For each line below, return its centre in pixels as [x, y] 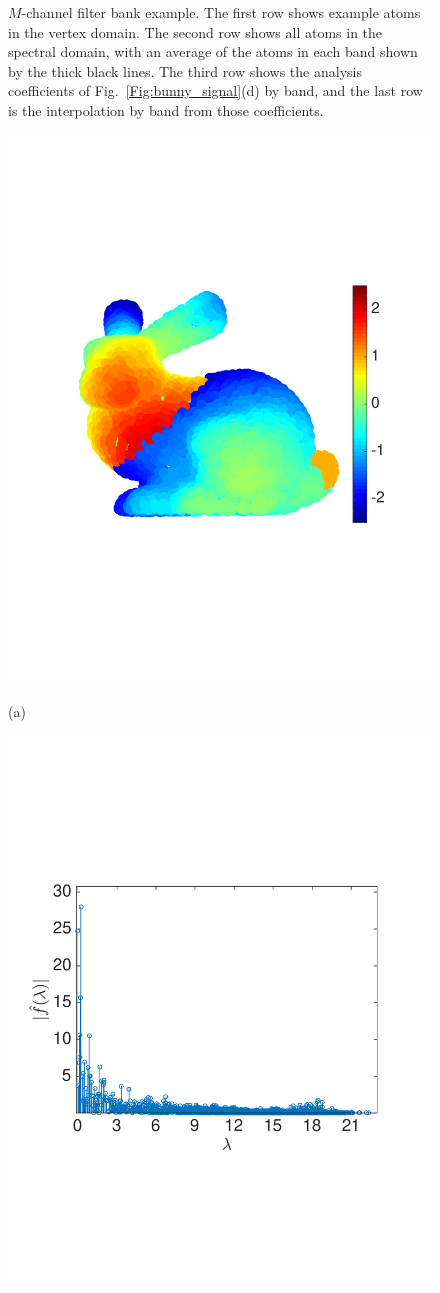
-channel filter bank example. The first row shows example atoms [221, 12]
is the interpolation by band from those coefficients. [166, 109]
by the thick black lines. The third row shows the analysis [185, 70]
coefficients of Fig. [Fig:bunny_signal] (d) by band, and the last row [215, 90]
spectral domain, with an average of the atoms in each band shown [213, 51]
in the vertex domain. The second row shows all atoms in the [195, 31]
